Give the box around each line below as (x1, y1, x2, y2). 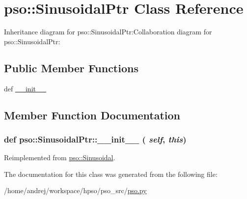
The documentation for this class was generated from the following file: (4, 169, 218, 179)
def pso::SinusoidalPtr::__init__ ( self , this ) (4, 133, 187, 145)
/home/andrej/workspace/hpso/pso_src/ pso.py (4, 185, 147, 196)
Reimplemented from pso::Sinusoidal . (4, 152, 115, 163)
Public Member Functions (4, 60, 138, 75)
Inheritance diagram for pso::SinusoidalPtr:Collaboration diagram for (4, 27, 212, 37)
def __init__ (4, 83, 46, 93)
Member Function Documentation (4, 107, 181, 122)
